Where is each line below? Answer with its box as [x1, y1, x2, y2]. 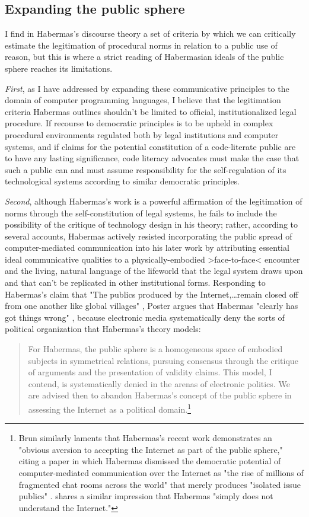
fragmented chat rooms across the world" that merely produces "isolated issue [18, 478, 301, 490]
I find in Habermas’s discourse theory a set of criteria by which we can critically [5, 27, 296, 40]
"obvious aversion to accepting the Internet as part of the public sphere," [18, 443, 283, 455]
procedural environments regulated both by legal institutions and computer [5, 128, 279, 141]
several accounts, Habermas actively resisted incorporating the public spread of [5, 229, 292, 242]
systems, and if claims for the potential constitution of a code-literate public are [5, 140, 296, 152]
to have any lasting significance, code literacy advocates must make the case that [5, 152, 300, 164]
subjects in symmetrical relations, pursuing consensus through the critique [28, 354, 298, 366]
